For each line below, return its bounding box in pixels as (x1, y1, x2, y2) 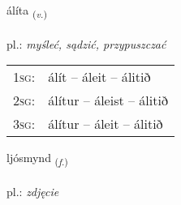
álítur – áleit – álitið (48, 114, 163, 134)
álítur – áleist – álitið (48, 91, 168, 110)
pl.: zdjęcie (6, 183, 59, 200)
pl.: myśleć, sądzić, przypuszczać (6, 35, 166, 52)
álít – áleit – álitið (48, 67, 151, 87)
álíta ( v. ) (6, 2, 47, 20)
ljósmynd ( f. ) (6, 149, 68, 169)
